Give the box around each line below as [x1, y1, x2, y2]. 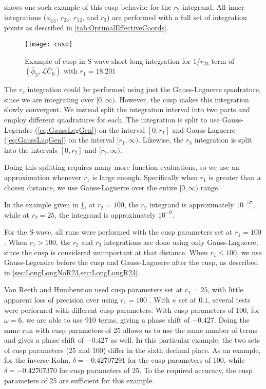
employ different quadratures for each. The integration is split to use [4, 114, 220, 125]
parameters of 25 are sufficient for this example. [4, 375, 155, 385]
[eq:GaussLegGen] [37, 124, 94, 135]
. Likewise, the [138, 134, 184, 145]
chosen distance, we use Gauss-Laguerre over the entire [4, 182, 177, 192]
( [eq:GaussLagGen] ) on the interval [4, 134, 115, 145]
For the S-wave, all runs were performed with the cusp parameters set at [4, 226, 233, 237]
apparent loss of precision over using [4, 294, 118, 305]
